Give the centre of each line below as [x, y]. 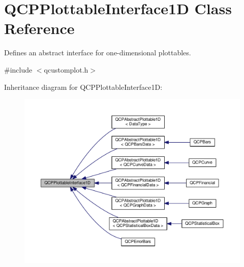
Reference [39, 28]
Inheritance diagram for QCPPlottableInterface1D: [83, 87]
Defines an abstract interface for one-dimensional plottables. [98, 53]
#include [18, 69]
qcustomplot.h [66, 69]
